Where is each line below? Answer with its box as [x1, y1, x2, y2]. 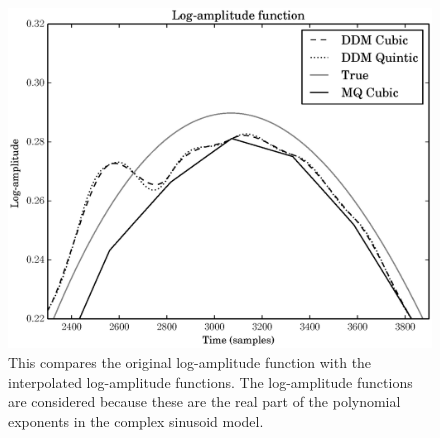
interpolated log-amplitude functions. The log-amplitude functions [8, 371, 413, 392]
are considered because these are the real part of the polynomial [8, 391, 401, 412]
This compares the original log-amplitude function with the [8, 351, 372, 372]
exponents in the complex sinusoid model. [8, 410, 264, 431]
